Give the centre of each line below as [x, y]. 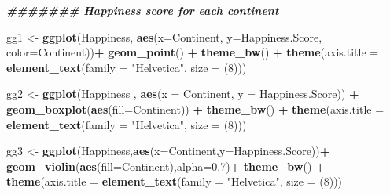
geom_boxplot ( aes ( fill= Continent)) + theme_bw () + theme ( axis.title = [195, 108]
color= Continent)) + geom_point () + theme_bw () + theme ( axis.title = [193, 52]
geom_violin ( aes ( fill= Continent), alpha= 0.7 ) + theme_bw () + [166, 166]
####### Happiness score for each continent [143, 10]
